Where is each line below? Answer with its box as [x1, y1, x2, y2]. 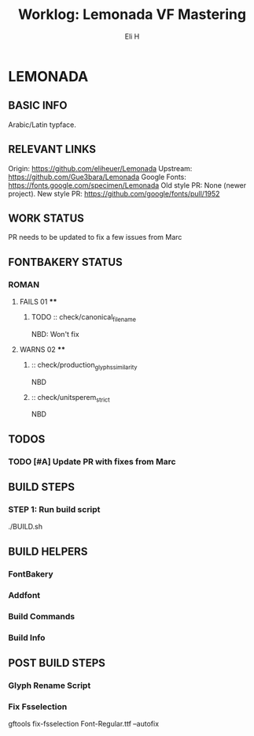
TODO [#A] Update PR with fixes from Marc [8, 456, 176, 467]
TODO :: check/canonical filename [31, 312, 136, 323]
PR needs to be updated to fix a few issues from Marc [8, 233, 182, 242]
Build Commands [8, 611, 75, 622]
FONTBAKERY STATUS [8, 255, 123, 269]
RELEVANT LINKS [8, 143, 97, 156]
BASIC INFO [8, 99, 68, 112]
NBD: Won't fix [31, 329, 80, 338]
